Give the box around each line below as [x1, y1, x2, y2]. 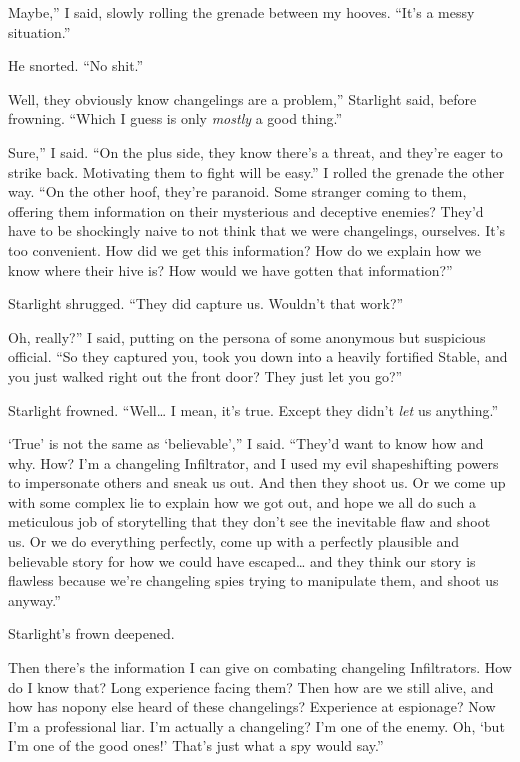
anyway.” [8, 589, 61, 610]
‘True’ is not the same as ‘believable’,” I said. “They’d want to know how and [8, 433, 484, 454]
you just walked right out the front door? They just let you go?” [8, 365, 403, 386]
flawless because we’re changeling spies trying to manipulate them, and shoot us [8, 570, 499, 591]
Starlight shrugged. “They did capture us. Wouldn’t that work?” [8, 293, 404, 314]
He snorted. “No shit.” [8, 55, 144, 76]
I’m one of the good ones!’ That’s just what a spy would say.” [8, 735, 384, 756]
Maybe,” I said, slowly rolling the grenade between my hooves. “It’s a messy [8, 2, 475, 22]
